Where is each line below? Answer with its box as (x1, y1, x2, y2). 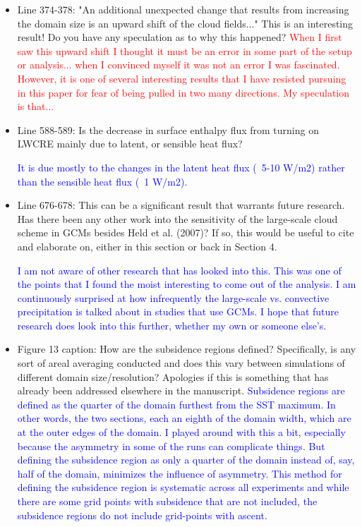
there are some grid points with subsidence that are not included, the (17, 494, 318, 508)
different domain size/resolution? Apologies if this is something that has (17, 369, 329, 384)
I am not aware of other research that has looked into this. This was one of (17, 262, 342, 277)
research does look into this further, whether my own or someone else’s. (17, 317, 327, 332)
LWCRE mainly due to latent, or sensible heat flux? (17, 136, 243, 151)
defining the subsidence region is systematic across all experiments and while (17, 480, 349, 495)
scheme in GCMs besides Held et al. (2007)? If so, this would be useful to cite (17, 225, 354, 240)
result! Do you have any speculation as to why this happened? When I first (17, 30, 342, 44)
